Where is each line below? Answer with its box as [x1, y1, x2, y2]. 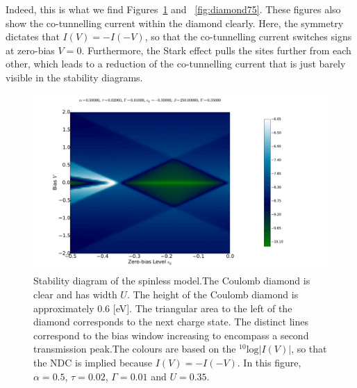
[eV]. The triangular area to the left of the [113, 300, 292, 315]
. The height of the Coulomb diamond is [126, 286, 299, 301]
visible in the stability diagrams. [6, 70, 143, 84]
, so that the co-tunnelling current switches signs [144, 29, 352, 44]
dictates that [6, 29, 60, 44]
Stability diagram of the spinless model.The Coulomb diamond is [33, 273, 310, 288]
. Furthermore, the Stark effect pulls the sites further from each [81, 42, 351, 57]
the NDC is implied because [33, 355, 153, 369]
